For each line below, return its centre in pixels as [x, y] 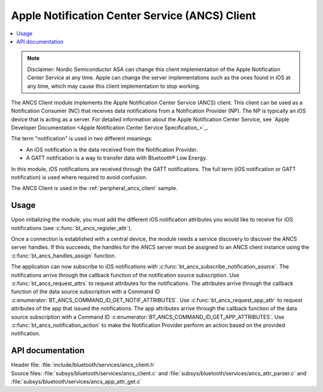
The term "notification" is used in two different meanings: [82, 139]
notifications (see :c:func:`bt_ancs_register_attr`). [71, 228]
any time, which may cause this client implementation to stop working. [114, 86]
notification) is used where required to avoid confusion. [79, 177]
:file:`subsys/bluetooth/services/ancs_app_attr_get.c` [76, 382]
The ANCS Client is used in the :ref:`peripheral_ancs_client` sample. [94, 188]
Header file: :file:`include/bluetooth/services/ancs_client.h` [83, 365]
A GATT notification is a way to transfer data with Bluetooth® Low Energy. [117, 158]
